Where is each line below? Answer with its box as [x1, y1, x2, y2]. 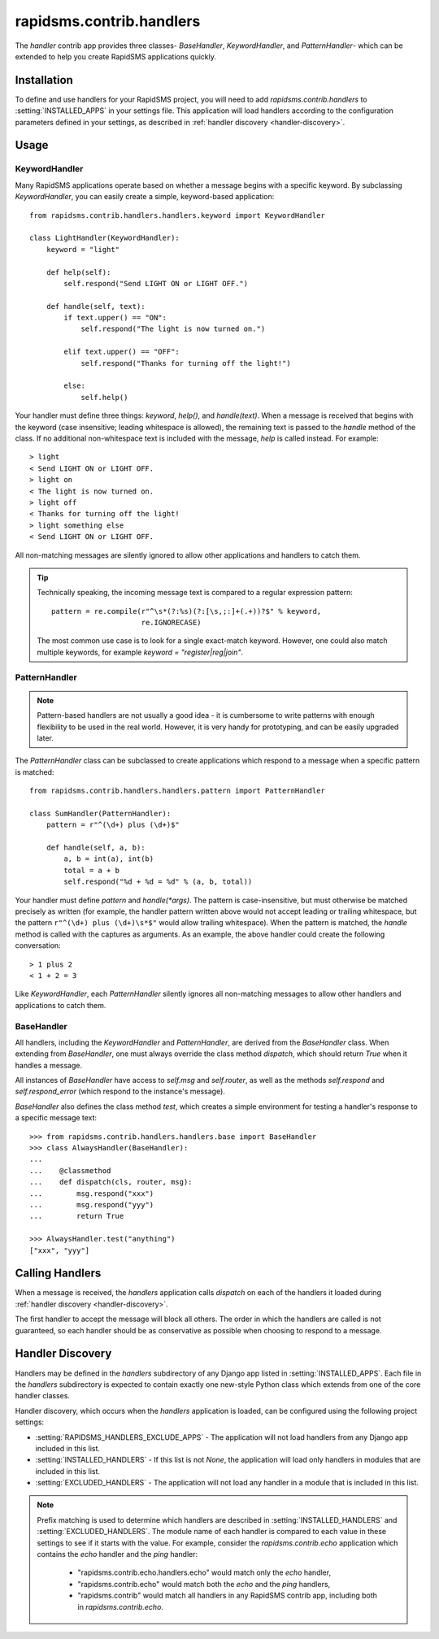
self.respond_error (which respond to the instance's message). [15, 1086, 225, 1097]
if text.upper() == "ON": [63, 313, 167, 323]
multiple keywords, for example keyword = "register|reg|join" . [37, 647, 244, 657]
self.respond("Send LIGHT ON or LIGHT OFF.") [63, 279, 248, 288]
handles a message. [15, 1060, 83, 1070]
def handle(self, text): [46, 302, 146, 311]
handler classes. [15, 1391, 71, 1401]
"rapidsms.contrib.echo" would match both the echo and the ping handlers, [77, 1579, 331, 1589]
